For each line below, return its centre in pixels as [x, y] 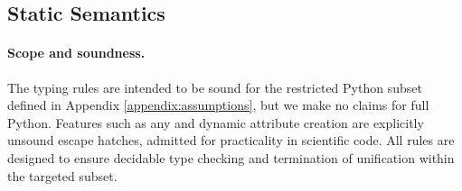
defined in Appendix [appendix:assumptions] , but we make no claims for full [218, 105]
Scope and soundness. [76, 53]
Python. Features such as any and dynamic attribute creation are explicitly [216, 122]
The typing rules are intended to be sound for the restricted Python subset [215, 87]
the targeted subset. [62, 175]
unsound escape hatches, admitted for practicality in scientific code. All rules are [231, 140]
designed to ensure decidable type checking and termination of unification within [231, 157]
